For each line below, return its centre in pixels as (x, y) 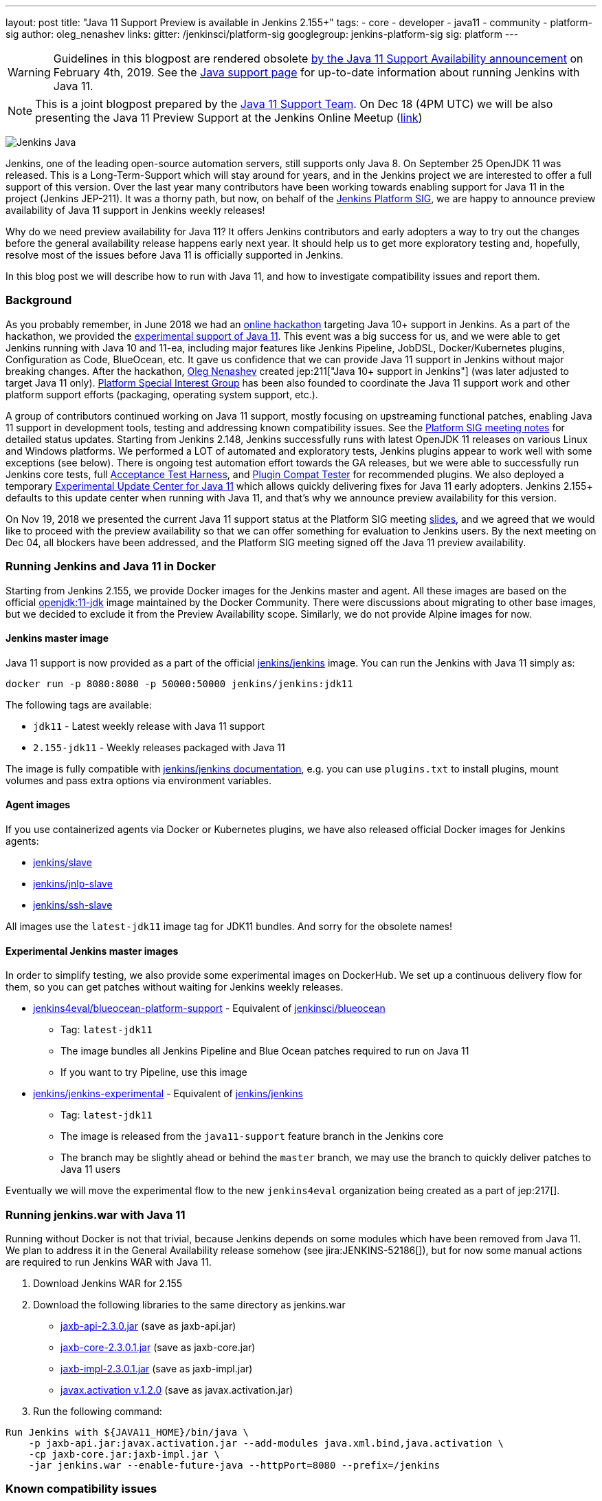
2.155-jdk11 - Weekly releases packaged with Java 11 (159, 747)
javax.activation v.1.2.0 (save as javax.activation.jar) (177, 1390)
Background (39, 300)
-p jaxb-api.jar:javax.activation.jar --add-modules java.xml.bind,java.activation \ (266, 1443)
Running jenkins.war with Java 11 (96, 1214)
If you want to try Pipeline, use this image (154, 1072)
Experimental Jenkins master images (92, 951)
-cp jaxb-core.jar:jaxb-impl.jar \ (124, 1454)
